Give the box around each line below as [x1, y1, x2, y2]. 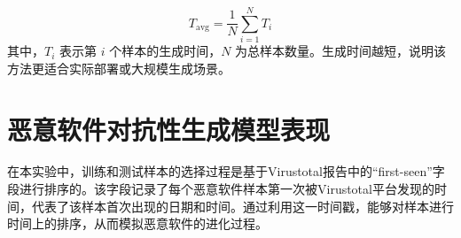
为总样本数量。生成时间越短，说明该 [235, 42, 447, 60]
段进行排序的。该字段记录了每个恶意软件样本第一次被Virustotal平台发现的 [7, 180, 434, 198]
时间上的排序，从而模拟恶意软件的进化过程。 [7, 214, 268, 233]
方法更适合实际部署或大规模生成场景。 [7, 58, 230, 77]
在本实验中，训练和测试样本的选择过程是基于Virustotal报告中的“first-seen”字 [7, 162, 445, 180]
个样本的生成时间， [109, 42, 222, 60]
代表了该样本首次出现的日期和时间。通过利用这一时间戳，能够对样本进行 [31, 196, 454, 215]
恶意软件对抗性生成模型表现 [7, 111, 331, 147]
